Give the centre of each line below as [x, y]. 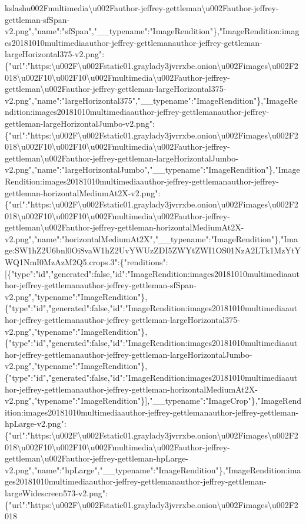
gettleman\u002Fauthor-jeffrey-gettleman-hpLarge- [97, 458]
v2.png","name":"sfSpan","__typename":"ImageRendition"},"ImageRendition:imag [152, 31]
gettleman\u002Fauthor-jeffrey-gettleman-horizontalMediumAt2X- [124, 227]
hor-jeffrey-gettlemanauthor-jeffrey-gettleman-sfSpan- [101, 285]
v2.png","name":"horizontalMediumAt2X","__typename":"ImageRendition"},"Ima [151, 238]
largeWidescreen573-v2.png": [56, 492]
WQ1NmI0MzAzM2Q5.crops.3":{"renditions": [87, 262]
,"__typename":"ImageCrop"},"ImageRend [224, 401]
